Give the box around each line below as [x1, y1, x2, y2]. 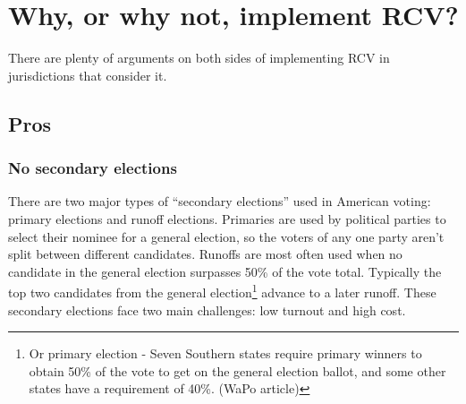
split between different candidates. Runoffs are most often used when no [8, 245, 402, 263]
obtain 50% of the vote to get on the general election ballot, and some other [29, 361, 446, 380]
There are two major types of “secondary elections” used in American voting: [8, 192, 431, 211]
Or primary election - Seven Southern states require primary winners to [29, 344, 422, 363]
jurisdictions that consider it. [8, 65, 167, 84]
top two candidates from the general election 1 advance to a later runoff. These [8, 280, 436, 301]
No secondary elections [8, 157, 177, 179]
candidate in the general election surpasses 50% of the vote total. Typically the [8, 262, 442, 280]
